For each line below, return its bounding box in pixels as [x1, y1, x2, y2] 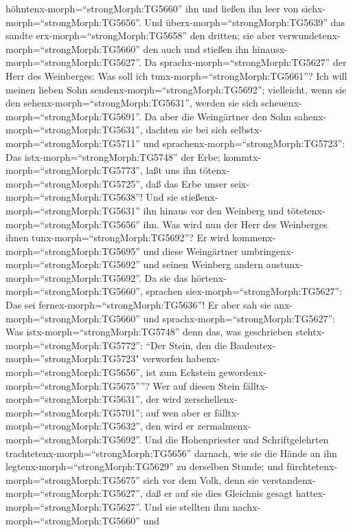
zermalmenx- [197, 419, 251, 433]
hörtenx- [191, 270, 227, 285]
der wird [146, 392, 181, 406]
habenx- [186, 351, 220, 366]
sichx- [301, 1, 326, 15]
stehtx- [295, 324, 325, 339]
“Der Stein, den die [146, 337, 227, 352]
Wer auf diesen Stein [152, 378, 240, 392]
